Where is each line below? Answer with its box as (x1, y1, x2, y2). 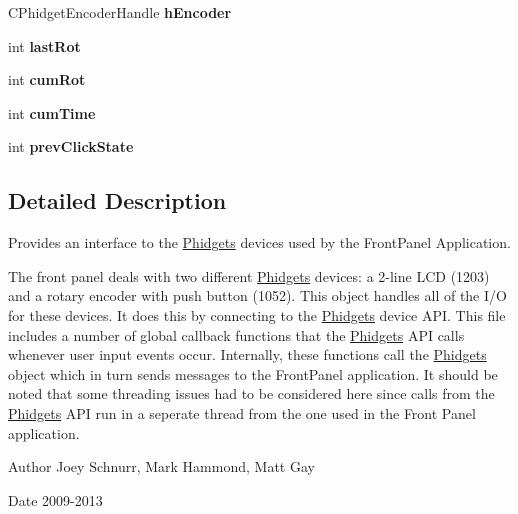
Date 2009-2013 (8, 489, 103, 510)
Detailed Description (8, 185, 227, 216)
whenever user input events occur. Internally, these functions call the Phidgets (8, 344, 487, 365)
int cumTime (8, 102, 96, 123)
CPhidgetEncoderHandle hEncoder (8, 2, 232, 22)
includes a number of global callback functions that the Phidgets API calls (8, 324, 465, 345)
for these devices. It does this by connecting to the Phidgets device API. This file (8, 304, 506, 325)
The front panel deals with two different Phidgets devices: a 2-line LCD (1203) (8, 265, 490, 286)
